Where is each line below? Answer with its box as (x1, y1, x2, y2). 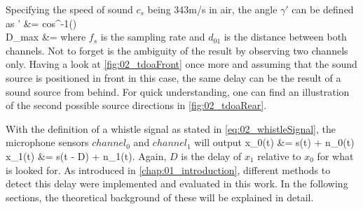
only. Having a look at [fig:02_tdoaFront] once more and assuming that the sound (6, 57, 357, 71)
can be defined (292, 2, 354, 16)
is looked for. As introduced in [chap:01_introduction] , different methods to (6, 162, 331, 177)
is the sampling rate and (100, 29, 205, 44)
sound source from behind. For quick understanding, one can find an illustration (6, 84, 350, 99)
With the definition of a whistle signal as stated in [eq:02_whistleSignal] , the (6, 121, 336, 136)
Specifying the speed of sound (6, 2, 133, 16)
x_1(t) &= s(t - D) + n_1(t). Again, (6, 148, 167, 163)
